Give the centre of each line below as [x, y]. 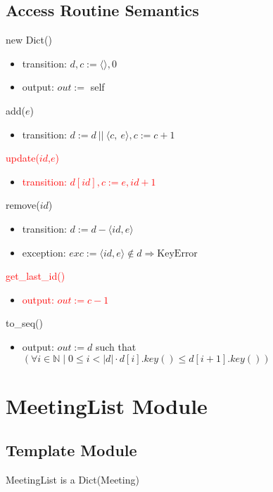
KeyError [177, 253]
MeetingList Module [107, 405]
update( [23, 158]
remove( [23, 205]
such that [116, 346]
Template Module [71, 450]
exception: [44, 252]
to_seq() [24, 323]
